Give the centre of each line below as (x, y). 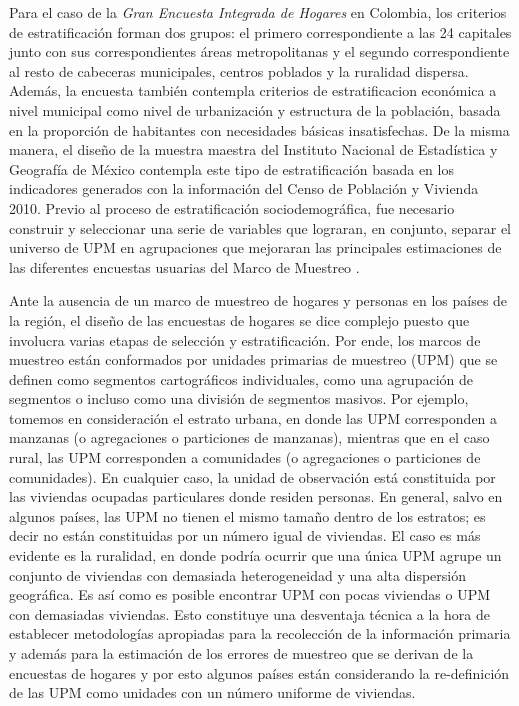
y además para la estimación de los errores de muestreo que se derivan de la (241, 653)
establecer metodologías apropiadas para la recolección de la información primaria (260, 633)
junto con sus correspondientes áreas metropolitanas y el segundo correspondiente (259, 51)
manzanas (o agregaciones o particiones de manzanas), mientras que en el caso (249, 437)
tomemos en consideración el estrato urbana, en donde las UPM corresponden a (253, 417)
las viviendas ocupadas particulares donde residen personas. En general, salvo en (256, 496)
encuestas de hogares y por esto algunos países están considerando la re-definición (259, 672)
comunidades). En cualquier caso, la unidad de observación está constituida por (252, 476)
